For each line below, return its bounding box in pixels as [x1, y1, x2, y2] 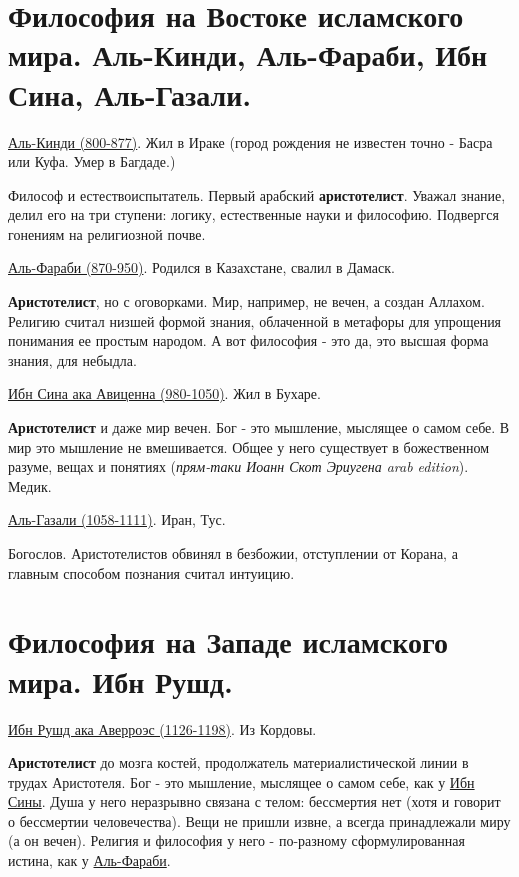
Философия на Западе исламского [8, 621, 448, 662]
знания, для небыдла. [8, 349, 137, 370]
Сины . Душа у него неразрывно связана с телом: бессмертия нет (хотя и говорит [8, 791, 501, 812]
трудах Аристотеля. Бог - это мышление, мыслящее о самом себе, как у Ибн [8, 771, 475, 792]
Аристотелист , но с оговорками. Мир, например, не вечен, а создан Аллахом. [8, 291, 485, 312]
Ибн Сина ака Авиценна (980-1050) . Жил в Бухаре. [8, 383, 321, 404]
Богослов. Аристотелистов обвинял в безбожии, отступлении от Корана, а [8, 543, 458, 563]
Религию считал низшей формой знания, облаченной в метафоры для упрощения [8, 310, 502, 331]
